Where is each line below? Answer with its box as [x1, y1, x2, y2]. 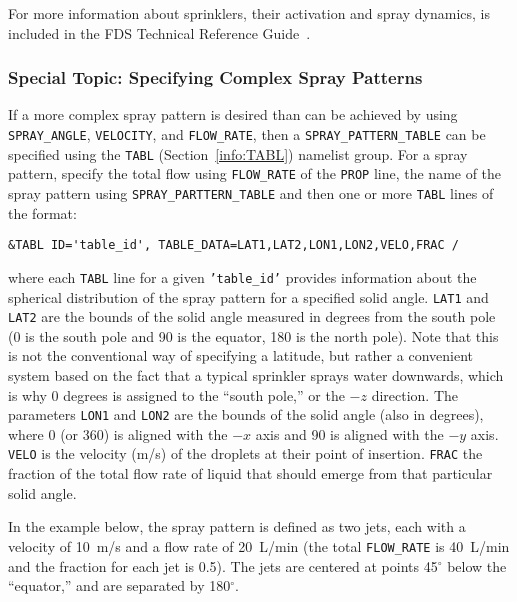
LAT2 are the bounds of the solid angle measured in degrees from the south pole [8, 306, 496, 327]
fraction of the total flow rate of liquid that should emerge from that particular [8, 463, 493, 484]
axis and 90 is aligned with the [255, 423, 444, 444]
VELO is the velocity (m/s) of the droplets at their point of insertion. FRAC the [8, 443, 483, 464]
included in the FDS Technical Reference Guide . [8, 22, 311, 43]
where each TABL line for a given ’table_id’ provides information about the [8, 266, 477, 287]
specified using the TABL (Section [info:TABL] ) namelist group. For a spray [8, 143, 468, 164]
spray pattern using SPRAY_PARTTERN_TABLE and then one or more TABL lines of [8, 182, 494, 203]
